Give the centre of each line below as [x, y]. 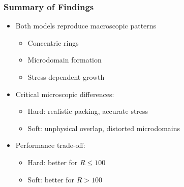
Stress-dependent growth [66, 77]
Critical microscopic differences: [65, 94]
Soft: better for [51, 179]
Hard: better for [53, 162]
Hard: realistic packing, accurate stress [88, 111]
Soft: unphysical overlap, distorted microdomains [104, 128]
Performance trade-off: [50, 145]
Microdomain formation [65, 60]
